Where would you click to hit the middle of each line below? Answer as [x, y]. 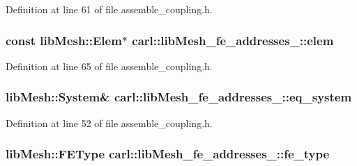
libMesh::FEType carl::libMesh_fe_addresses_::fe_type [168, 154]
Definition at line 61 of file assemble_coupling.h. [109, 9]
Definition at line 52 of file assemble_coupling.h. [109, 123]
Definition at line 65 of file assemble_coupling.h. [109, 66]
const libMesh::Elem [64, 40]
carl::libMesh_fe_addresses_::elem [233, 40]
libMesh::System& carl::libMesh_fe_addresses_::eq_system [179, 97]
